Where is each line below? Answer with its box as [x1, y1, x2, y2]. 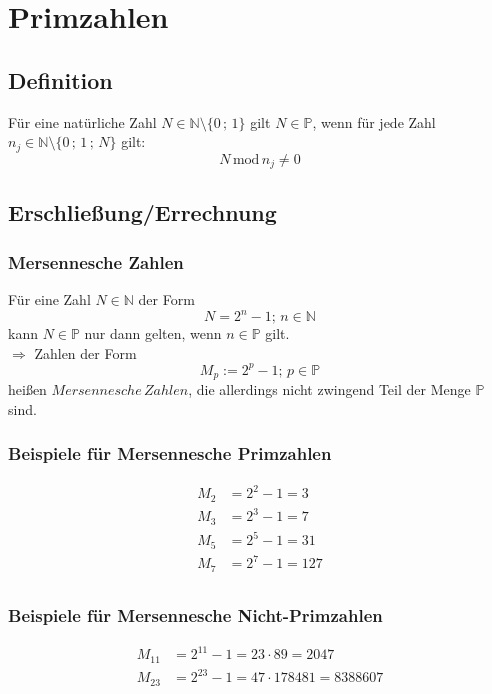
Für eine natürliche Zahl [8, 111, 157, 132]
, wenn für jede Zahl [312, 111, 436, 132]
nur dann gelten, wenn [84, 323, 222, 344]
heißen [8, 379, 47, 400]
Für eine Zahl [8, 289, 91, 310]
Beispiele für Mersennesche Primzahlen [8, 441, 332, 466]
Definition [8, 64, 113, 95]
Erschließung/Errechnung [8, 197, 277, 228]
